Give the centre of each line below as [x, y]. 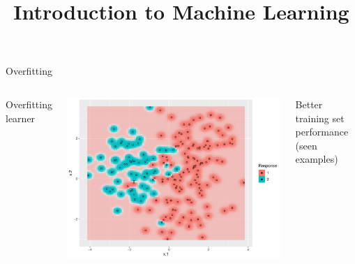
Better [309, 104]
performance [322, 132]
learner [21, 118]
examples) [317, 159]
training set [320, 118]
